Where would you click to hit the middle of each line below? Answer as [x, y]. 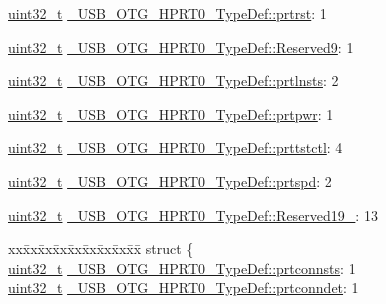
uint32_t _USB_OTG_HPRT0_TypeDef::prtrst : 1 [167, 13]
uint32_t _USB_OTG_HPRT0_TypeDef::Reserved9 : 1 [181, 46]
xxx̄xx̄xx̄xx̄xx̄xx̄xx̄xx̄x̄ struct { [101, 248]
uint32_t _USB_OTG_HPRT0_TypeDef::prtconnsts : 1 [182, 267]
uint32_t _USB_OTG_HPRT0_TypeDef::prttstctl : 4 [175, 147]
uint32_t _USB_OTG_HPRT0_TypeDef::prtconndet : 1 [183, 287]
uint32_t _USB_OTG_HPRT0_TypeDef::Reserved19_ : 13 [193, 214]
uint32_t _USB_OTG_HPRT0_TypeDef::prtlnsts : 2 [173, 80]
